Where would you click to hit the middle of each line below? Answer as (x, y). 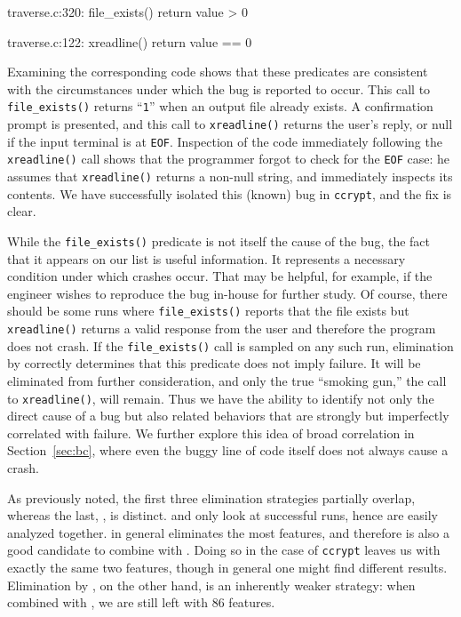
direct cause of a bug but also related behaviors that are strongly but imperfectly (228, 416)
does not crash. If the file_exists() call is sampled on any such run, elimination (230, 345)
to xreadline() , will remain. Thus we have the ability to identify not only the (221, 398)
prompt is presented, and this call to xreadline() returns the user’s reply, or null (230, 124)
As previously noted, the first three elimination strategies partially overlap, (211, 497)
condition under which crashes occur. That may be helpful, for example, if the (220, 276)
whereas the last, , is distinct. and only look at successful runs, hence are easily (223, 515)
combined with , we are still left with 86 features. (141, 602)
